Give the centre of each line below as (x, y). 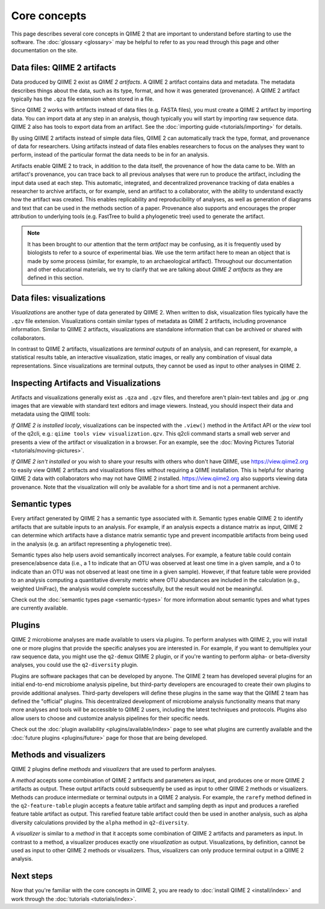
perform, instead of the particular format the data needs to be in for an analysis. (110, 155)
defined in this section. (56, 278)
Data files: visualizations (58, 298)
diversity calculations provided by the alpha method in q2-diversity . (100, 822)
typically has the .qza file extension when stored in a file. (83, 99)
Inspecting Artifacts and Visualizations (86, 383)
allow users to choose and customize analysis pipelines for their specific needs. (110, 718)
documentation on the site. (45, 51)
